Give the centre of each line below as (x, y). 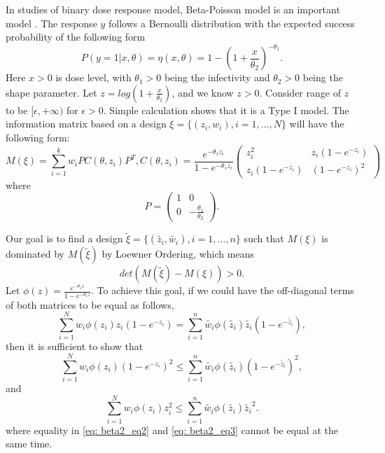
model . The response (51, 23)
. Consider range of (300, 92)
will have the (317, 124)
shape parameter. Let (51, 92)
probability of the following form (76, 37)
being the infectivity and (217, 77)
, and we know (203, 92)
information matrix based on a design (86, 124)
